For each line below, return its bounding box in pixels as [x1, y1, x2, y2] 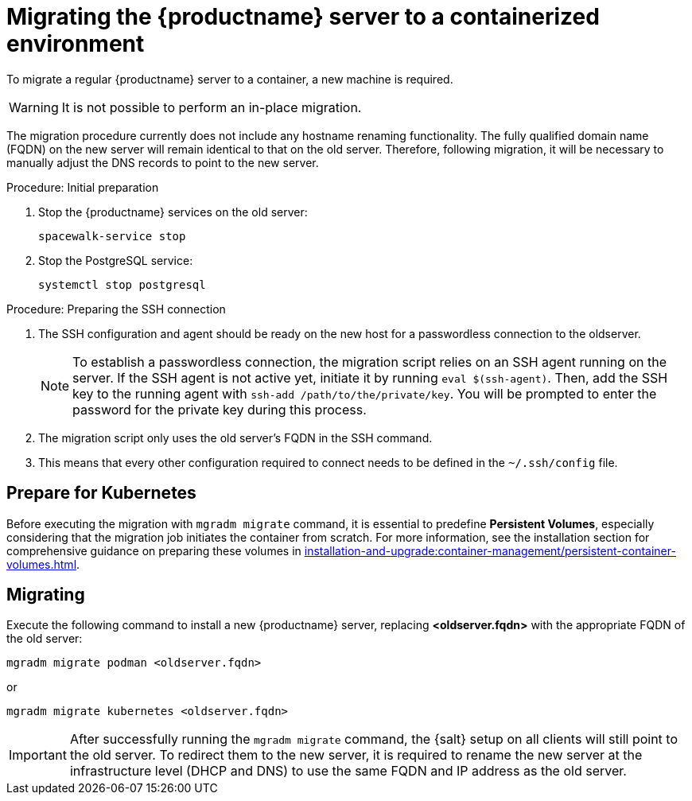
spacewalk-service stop [38, 229, 186, 243]
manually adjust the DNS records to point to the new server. [6, 155, 319, 169]
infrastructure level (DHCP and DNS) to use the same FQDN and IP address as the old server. [69, 763, 627, 780]
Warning [9, 99, 59, 115]
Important [9, 747, 67, 764]
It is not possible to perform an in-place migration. [61, 99, 362, 115]
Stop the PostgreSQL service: [38, 253, 193, 267]
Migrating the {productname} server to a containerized [6, 3, 600, 30]
